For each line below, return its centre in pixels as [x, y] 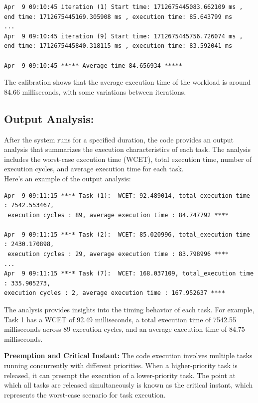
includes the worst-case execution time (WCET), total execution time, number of [128, 159]
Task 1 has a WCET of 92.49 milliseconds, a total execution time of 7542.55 [120, 319]
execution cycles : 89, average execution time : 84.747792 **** [118, 215]
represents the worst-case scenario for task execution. [85, 394]
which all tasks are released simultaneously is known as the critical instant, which [129, 385]
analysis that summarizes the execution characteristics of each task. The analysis [128, 149]
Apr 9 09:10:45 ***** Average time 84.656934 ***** [93, 66]
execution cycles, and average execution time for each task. [94, 169]
